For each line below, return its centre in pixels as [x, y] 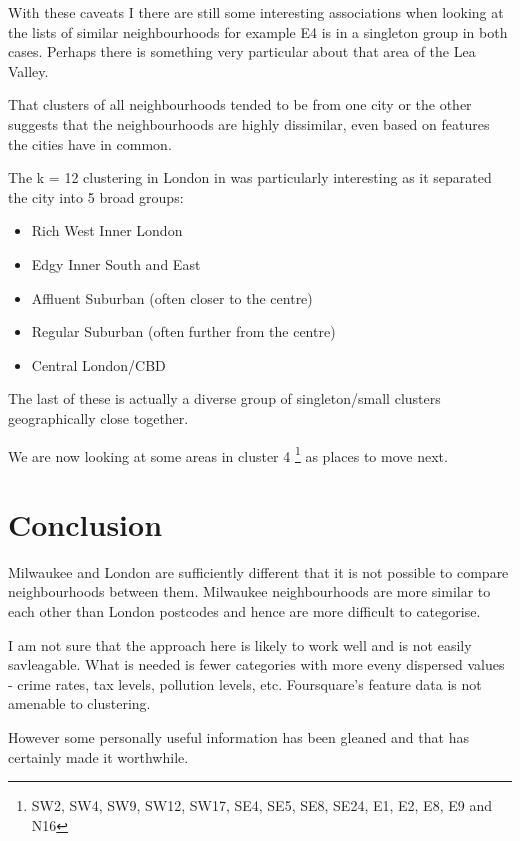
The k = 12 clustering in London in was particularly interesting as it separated [250, 177]
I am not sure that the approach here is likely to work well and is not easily [240, 644]
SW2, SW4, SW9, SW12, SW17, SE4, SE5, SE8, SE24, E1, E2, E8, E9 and [261, 805]
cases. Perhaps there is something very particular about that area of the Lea [242, 51]
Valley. [28, 70]
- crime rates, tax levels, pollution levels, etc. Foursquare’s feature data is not [245, 683]
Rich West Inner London [107, 230]
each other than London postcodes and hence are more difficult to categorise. [244, 611]
